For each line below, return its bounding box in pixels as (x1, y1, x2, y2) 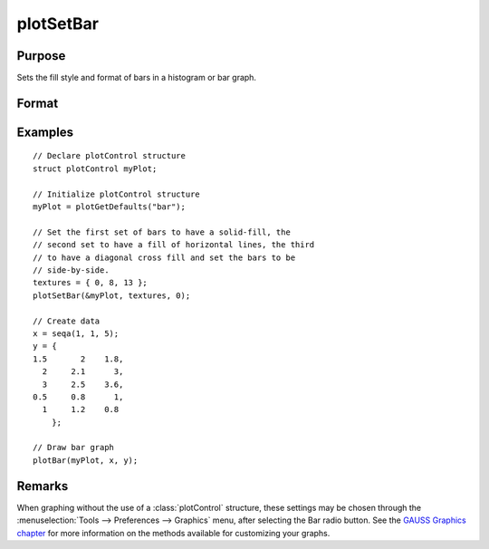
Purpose (16, 48, 66, 63)
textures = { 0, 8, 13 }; (33, 277, 149, 288)
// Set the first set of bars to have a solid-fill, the (33, 226, 292, 237)
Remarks (16, 478, 69, 494)
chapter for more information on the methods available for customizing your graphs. (16, 527, 331, 538)
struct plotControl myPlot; (33, 163, 158, 174)
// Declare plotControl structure (33, 150, 186, 161)
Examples (16, 124, 74, 140)
